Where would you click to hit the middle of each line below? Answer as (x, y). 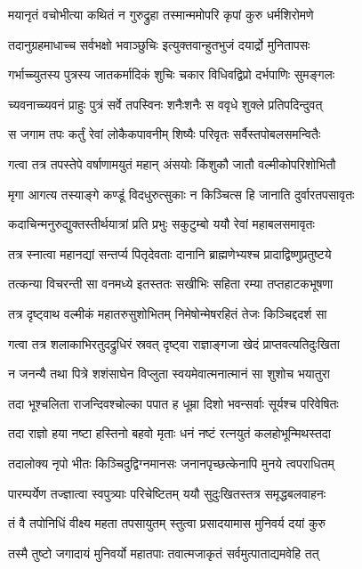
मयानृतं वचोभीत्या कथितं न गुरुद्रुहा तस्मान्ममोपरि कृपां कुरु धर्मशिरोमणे (161, 14)
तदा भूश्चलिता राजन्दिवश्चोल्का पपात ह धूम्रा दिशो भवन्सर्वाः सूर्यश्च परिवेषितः (173, 403)
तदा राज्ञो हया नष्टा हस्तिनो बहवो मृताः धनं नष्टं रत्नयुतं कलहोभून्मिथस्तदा (170, 433)
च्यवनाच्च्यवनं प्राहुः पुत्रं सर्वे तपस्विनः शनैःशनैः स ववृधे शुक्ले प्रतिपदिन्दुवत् (165, 104)
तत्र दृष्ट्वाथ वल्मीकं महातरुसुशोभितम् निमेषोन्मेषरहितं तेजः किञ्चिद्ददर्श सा (168, 313)
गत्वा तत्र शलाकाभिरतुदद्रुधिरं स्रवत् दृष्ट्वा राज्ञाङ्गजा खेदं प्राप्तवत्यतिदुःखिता (174, 343)
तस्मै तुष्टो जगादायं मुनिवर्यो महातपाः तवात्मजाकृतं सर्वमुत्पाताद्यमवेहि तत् (164, 553)
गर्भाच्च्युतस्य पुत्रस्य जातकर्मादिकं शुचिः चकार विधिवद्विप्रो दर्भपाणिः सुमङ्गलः (172, 74)
